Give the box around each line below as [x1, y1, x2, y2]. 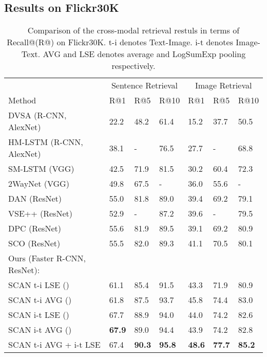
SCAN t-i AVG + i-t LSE [8, 338, 101, 351]
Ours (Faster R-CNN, [8, 252, 86, 264]
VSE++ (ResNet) [8, 207, 72, 220]
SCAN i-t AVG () [8, 324, 72, 336]
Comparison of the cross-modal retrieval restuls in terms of [27, 24, 240, 37]
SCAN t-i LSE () [8, 279, 69, 291]
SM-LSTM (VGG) [8, 163, 74, 175]
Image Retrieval [195, 79, 252, 92]
